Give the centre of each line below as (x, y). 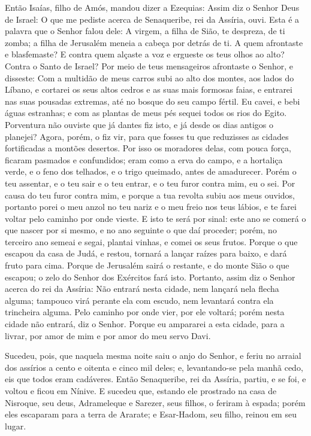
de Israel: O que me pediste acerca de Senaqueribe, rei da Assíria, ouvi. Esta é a (152, 19)
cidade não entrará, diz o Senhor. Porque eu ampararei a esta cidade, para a (145, 324)
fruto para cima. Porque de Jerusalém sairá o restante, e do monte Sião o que (147, 265)
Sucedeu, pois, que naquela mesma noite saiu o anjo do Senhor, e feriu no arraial (153, 356)
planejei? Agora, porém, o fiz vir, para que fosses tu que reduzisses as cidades (147, 136)
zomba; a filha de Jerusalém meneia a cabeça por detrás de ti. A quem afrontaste (154, 42)
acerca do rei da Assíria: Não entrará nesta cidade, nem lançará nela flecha (142, 289)
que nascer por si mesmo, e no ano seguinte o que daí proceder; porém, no (141, 230)
